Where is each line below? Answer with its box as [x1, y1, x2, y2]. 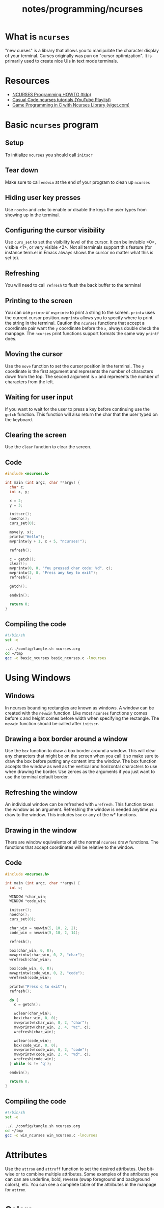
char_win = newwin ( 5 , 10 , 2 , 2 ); [9, 925, 78, 931]
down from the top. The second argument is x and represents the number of [5, 373, 159, 379]
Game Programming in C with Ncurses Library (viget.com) [12, 102, 130, 108]
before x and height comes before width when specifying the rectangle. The [5, 715, 160, 721]
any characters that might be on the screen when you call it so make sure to [5, 753, 159, 759]
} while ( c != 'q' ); [9, 1061, 52, 1066]
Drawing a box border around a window [5, 735, 128, 743]
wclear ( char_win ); [14, 1011, 52, 1016]
